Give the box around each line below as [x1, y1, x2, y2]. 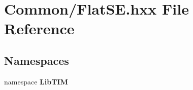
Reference [4, 18, 75, 39]
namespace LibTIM [4, 76, 68, 86]
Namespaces [4, 52, 69, 68]
